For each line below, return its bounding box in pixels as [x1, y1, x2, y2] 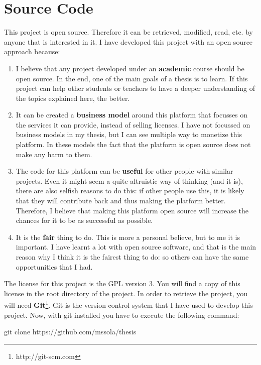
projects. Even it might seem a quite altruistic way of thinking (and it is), [16, 175, 243, 186]
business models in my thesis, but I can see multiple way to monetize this [16, 129, 242, 140]
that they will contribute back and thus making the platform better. [16, 195, 226, 206]
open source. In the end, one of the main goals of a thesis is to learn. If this [16, 73, 248, 83]
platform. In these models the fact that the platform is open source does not [16, 139, 251, 150]
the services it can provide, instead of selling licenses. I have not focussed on [16, 119, 250, 130]
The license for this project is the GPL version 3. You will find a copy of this [4, 278, 240, 289]
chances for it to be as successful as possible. [16, 215, 153, 225]
